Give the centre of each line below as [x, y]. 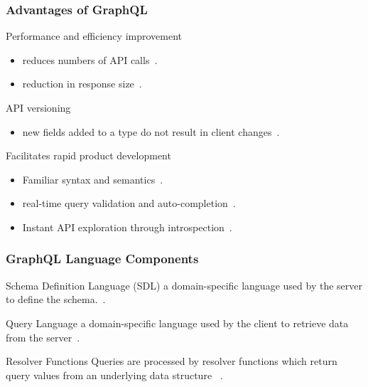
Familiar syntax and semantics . [93, 179]
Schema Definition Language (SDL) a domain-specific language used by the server [184, 285]
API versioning [38, 107]
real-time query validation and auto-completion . [129, 203]
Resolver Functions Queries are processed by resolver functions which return [172, 361]
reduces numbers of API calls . [90, 59]
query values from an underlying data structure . [114, 375]
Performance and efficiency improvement [94, 36]
